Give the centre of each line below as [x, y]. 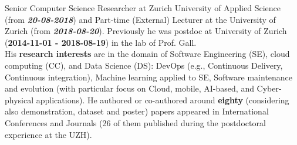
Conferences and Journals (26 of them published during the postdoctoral [135, 122]
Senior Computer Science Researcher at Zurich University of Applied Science [143, 8]
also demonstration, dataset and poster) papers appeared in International [137, 111]
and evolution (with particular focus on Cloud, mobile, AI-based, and [129, 88]
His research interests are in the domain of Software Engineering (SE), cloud [147, 54]
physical [19, 100]
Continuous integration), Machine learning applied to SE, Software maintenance [149, 77]
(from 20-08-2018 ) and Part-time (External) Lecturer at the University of [140, 19]
